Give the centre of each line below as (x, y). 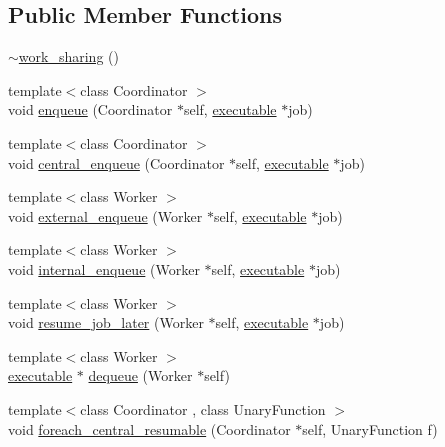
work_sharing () (68, 56)
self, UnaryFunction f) (370, 428)
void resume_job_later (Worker (106, 322)
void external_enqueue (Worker (105, 215)
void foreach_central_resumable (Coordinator (149, 428)
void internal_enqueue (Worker (104, 268)
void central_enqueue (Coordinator (116, 162)
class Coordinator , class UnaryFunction (203, 408)
